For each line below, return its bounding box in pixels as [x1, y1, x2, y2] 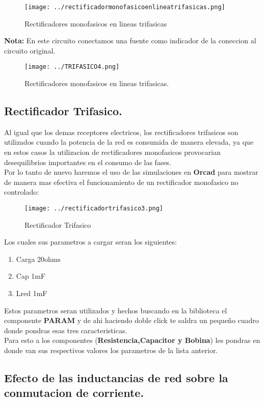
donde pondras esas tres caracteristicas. [4, 325, 127, 335]
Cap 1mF [16, 271, 46, 281]
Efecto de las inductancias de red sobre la [4, 370, 228, 386]
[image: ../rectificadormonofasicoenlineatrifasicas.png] [24, 4, 225, 11]
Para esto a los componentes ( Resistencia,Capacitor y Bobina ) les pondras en [4, 335, 260, 345]
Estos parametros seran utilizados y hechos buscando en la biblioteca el [4, 305, 227, 315]
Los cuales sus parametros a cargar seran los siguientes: [4, 236, 177, 247]
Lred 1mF [16, 288, 47, 299]
